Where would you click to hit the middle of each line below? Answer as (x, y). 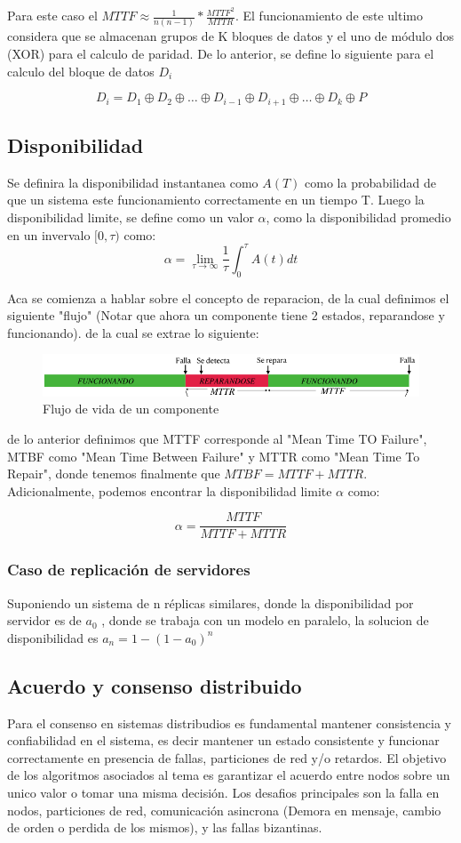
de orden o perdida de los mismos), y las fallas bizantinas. (165, 827)
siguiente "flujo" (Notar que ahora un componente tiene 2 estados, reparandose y (226, 315)
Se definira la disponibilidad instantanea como (133, 182)
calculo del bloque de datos (81, 71)
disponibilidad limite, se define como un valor (131, 217)
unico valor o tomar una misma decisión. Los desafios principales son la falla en (223, 793)
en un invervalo (49, 234)
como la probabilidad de (370, 182)
